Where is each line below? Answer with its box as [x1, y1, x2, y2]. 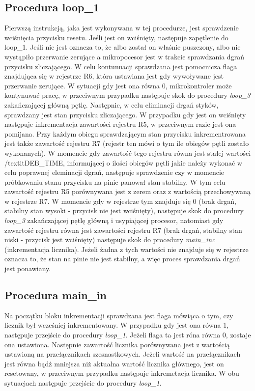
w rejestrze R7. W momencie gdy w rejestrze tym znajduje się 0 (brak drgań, [4, 195, 236, 206]
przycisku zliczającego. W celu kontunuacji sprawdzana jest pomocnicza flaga [4, 61, 237, 71]
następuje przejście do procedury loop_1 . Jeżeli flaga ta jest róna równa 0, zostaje [4, 330, 251, 340]
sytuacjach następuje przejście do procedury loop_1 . [4, 378, 162, 388]
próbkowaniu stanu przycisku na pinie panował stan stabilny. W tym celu [4, 176, 226, 187]
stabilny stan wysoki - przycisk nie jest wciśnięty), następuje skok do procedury [4, 205, 244, 216]
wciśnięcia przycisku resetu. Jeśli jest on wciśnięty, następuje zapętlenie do [4, 32, 228, 42]
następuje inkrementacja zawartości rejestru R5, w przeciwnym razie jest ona [4, 119, 236, 129]
